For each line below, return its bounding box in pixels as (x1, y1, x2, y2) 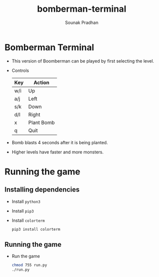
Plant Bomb (28, 119, 55, 126)
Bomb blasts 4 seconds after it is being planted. (11, 139, 108, 145)
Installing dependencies (4, 186, 80, 194)
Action (33, 79, 49, 86)
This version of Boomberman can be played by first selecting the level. (11, 58, 155, 64)
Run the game (11, 253, 40, 259)
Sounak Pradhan (65, 20, 99, 25)
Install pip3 (11, 208, 34, 213)
